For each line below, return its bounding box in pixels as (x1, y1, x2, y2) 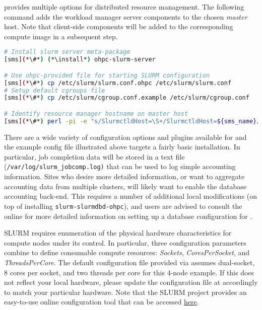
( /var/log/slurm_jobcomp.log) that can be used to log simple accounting (4, 161, 236, 172)
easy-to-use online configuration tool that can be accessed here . (4, 296, 199, 307)
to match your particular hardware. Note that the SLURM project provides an (4, 286, 247, 297)
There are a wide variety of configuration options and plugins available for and (4, 131, 247, 142)
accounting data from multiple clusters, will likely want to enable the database (4, 181, 246, 191)
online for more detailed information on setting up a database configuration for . (4, 210, 252, 221)
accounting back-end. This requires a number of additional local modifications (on (4, 191, 257, 201)
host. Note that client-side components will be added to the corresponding (4, 21, 233, 32)
